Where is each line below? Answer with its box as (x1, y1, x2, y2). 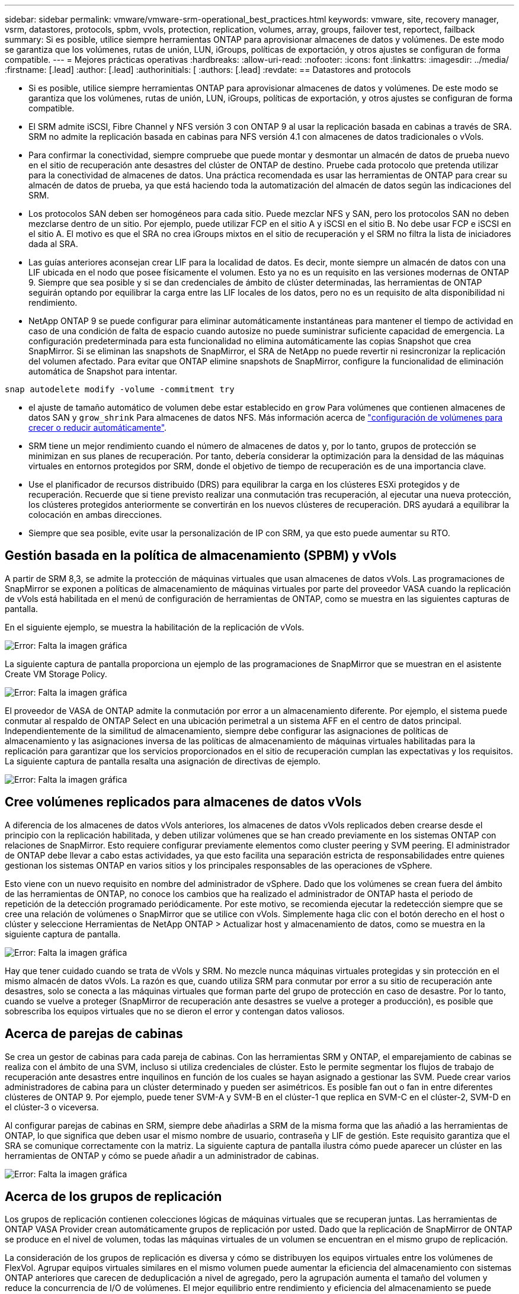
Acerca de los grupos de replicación (5, 1189, 222, 1204)
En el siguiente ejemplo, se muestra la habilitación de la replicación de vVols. (5, 622, 305, 632)
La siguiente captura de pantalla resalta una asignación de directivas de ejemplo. (5, 755, 321, 766)
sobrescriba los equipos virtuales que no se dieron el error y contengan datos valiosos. (5, 1005, 345, 1016)
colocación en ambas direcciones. (28, 510, 162, 520)
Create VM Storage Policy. (5, 668, 107, 679)
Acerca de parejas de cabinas (5, 1026, 183, 1042)
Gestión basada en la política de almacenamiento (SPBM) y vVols (5, 548, 397, 563)
